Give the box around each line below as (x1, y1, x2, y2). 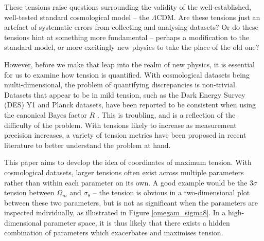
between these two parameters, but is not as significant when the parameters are (4, 197, 258, 208)
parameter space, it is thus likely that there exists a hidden (44, 217, 230, 228)
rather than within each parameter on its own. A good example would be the (4, 177, 248, 188)
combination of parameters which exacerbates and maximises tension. (4, 227, 223, 238)
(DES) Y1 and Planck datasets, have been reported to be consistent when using (4, 99, 256, 110)
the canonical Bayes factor (4, 109, 87, 120)
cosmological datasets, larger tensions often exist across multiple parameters (4, 166, 244, 177)
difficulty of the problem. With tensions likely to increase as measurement (4, 119, 237, 130)
